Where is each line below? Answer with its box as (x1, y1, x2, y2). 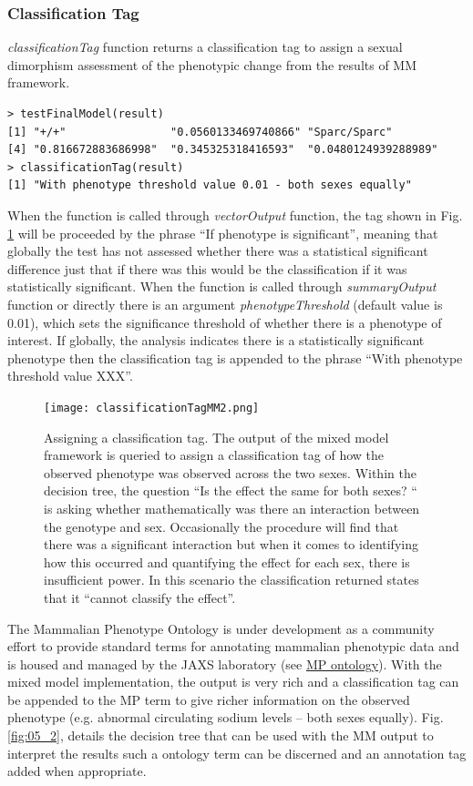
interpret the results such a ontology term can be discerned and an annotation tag (7, 743, 467, 762)
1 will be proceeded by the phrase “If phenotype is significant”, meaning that (7, 223, 438, 242)
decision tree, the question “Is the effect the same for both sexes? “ (44, 481, 417, 500)
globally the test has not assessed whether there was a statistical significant (7, 241, 428, 260)
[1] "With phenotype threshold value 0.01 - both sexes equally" (7, 179, 412, 192)
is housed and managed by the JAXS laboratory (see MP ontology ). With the (7, 654, 442, 673)
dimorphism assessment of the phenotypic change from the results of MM (7, 55, 417, 74)
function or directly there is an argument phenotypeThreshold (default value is (7, 294, 443, 313)
